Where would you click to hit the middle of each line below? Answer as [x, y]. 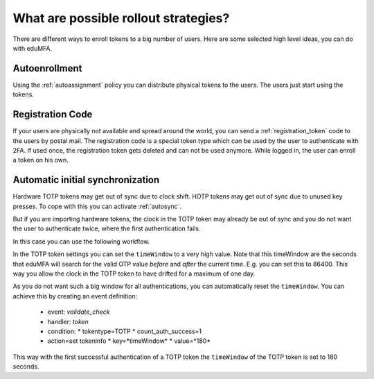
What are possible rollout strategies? [121, 18]
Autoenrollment [47, 68]
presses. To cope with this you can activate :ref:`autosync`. [97, 206]
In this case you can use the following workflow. [81, 241]
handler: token [68, 321]
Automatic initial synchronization [86, 180]
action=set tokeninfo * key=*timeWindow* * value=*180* [129, 341]
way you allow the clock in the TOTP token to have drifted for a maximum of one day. [134, 273]
